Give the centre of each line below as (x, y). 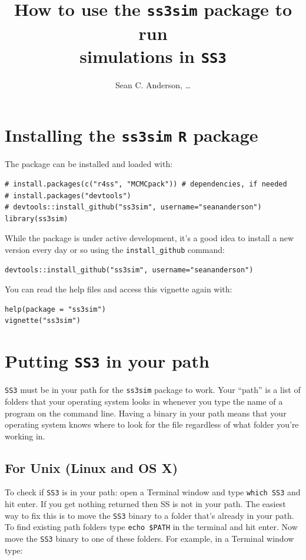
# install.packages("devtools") (68, 196)
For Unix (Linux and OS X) (92, 467)
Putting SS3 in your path (107, 361)
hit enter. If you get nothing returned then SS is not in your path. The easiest (145, 504)
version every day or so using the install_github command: (115, 249)
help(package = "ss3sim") (55, 309)
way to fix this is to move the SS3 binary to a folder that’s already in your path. (149, 515)
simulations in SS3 (153, 56)
